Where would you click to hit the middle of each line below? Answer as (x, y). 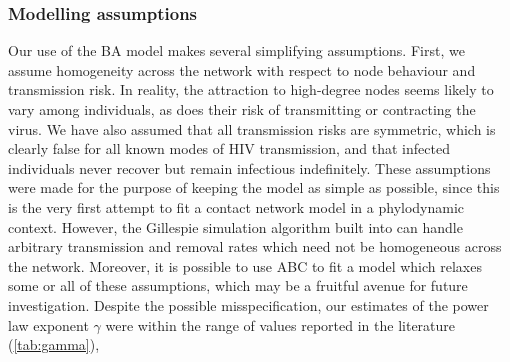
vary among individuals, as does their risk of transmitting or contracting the (242, 109)
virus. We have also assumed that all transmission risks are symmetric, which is (252, 128)
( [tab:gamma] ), (54, 344)
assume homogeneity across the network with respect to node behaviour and (242, 69)
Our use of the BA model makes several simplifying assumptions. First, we (236, 50)
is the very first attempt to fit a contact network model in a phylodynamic (236, 206)
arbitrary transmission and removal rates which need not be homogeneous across (255, 246)
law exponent (48, 324)
